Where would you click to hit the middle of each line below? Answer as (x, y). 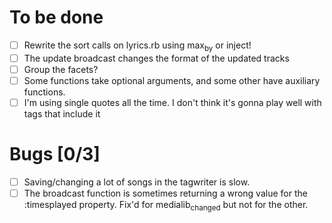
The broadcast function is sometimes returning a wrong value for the (165, 193)
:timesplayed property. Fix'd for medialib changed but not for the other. (166, 206)
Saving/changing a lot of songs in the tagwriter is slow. (137, 182)
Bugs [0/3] (55, 154)
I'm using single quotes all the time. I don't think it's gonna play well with (172, 102)
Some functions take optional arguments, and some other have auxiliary (172, 80)
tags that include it (62, 113)
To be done (56, 17)
